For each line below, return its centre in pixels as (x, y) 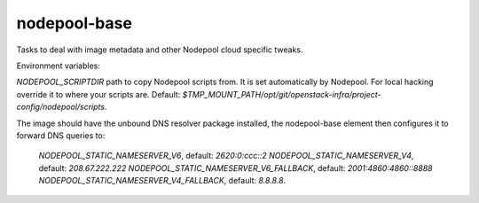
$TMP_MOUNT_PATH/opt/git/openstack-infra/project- (282, 94)
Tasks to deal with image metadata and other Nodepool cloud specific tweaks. (160, 50)
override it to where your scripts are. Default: (98, 94)
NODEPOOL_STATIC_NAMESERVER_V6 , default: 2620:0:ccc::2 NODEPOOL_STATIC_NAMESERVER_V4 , (226, 156)
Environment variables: (59, 66)
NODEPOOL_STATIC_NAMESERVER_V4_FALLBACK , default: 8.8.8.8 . (162, 181)
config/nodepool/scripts (61, 107)
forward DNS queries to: (61, 135)
